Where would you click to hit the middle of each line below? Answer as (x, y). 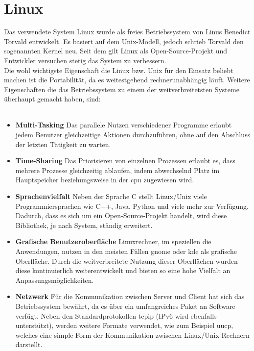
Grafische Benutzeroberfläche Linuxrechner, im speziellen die (113, 241)
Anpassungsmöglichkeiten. (55, 280)
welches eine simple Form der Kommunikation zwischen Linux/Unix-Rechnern (132, 335)
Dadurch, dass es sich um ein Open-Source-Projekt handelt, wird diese (121, 215)
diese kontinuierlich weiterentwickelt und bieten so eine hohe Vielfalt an (123, 270)
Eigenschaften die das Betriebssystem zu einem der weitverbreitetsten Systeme (122, 89)
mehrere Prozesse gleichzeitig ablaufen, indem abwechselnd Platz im (117, 170)
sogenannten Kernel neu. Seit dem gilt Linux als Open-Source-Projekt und (116, 51)
